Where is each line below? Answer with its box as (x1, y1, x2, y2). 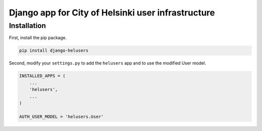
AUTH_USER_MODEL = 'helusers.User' (19, 114, 104, 119)
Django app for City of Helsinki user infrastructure (9, 7, 215, 18)
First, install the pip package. (9, 35, 67, 41)
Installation (9, 21, 46, 30)
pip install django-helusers (19, 48, 89, 53)
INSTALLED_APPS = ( (19, 73, 65, 79)
